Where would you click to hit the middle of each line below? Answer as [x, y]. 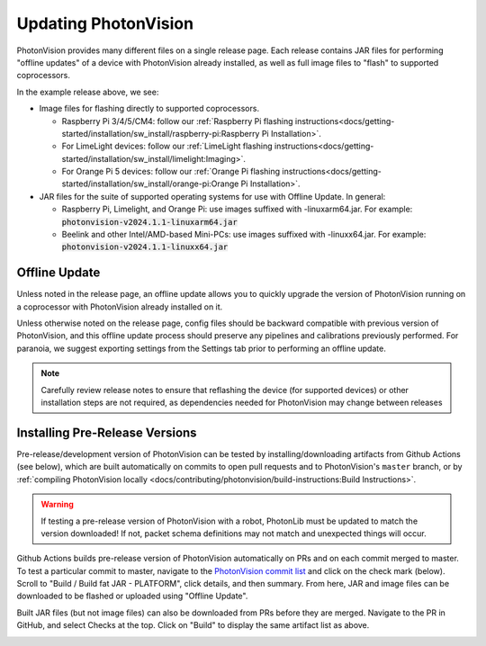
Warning [57, 505]
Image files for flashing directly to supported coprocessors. [149, 109]
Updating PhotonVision [105, 23]
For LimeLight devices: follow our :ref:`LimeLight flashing [167, 146]
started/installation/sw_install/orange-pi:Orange [150, 184]
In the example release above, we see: [88, 92]
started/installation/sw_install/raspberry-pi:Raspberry [161, 133]
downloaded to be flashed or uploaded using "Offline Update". [132, 596]
